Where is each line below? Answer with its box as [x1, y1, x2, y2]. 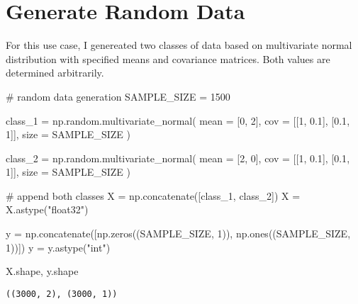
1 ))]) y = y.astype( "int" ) [6, 240, 111, 254]
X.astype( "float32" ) [6, 202, 89, 217]
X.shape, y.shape [6, 264, 79, 278]
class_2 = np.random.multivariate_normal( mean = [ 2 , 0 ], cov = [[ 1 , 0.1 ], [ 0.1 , [6, 150, 350, 165]
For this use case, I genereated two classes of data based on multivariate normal [6, 38, 352, 52]
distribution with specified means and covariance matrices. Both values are [6, 51, 330, 66]
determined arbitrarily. [6, 65, 104, 80]
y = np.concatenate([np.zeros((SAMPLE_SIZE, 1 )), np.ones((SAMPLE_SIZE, [6, 226, 351, 241]
